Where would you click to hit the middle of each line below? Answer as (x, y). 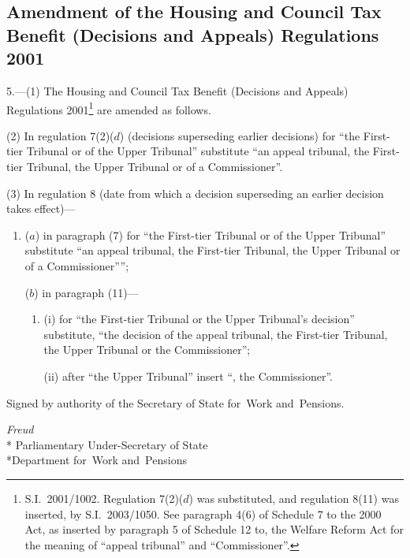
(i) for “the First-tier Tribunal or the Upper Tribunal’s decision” (199, 319)
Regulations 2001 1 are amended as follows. (109, 108)
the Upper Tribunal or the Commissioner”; (147, 350)
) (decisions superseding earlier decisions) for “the (240, 135)
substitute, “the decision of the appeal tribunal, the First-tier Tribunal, (216, 334)
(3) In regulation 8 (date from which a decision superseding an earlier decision (195, 193)
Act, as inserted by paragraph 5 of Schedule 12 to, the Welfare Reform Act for (214, 529)
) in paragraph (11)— (86, 292)
